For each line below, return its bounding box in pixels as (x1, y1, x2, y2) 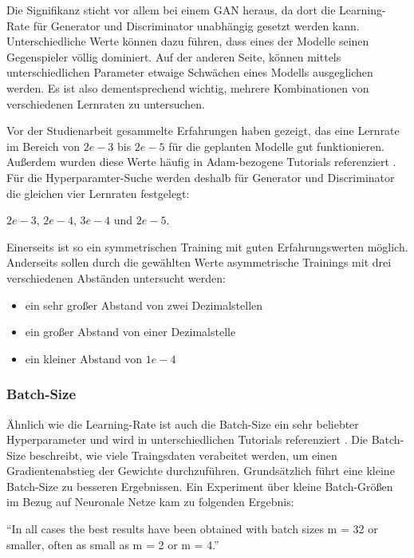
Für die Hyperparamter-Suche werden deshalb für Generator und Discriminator (6, 168, 395, 185)
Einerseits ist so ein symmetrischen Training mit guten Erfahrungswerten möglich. (6, 238, 408, 255)
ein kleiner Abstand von (25, 350, 143, 366)
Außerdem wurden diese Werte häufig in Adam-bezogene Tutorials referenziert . (6, 153, 396, 170)
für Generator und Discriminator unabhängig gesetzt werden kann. (33, 17, 360, 34)
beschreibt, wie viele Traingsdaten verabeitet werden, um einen (29, 446, 337, 463)
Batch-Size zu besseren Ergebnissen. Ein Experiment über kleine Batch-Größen (6, 477, 393, 494)
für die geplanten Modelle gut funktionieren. (168, 137, 384, 154)
